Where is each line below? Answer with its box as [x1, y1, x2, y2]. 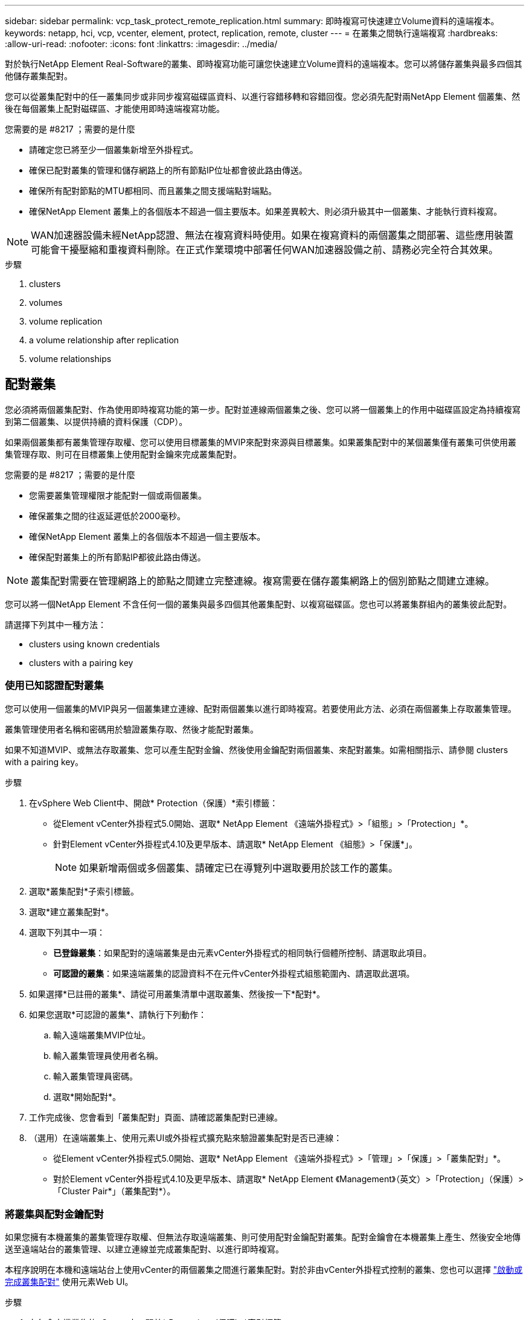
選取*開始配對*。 [53, 1091, 121, 1102]
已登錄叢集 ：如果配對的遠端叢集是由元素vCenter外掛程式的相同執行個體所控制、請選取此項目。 [53, 947, 432, 958]
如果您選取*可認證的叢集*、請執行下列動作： [29, 1009, 207, 1020]
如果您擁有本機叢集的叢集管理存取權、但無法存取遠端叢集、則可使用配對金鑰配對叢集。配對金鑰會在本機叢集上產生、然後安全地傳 [5, 1232, 521, 1243]
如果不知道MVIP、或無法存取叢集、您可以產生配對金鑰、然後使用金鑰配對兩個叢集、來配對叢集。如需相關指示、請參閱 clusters [5, 744, 508, 755]
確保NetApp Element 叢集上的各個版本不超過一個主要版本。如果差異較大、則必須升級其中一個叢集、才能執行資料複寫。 [29, 206, 502, 216]
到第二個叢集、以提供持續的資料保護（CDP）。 [5, 416, 188, 427]
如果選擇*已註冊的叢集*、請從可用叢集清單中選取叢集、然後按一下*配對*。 [29, 988, 325, 999]
